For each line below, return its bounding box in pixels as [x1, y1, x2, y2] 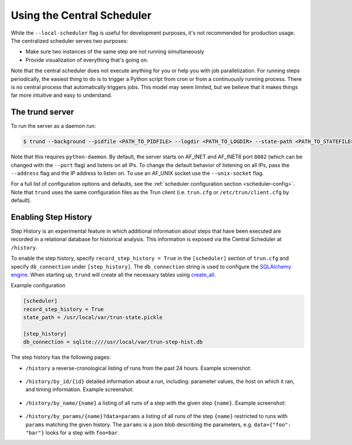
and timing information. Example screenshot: [25, 386, 134, 393]
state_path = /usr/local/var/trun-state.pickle [23, 314, 163, 321]
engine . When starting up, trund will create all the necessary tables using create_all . [11, 271, 216, 278]
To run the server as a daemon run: [11, 123, 96, 130]
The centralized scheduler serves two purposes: [11, 37, 128, 44]
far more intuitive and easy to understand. [11, 91, 113, 99]
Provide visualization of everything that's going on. [25, 56, 149, 63]
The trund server [11, 107, 75, 117]
